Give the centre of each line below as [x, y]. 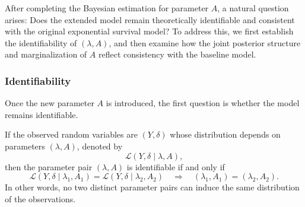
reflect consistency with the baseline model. [177, 54]
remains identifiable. [42, 114]
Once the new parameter [50, 103]
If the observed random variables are [71, 134]
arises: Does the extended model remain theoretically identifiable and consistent [150, 19]
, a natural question [253, 8]
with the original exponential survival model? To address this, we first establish [149, 31]
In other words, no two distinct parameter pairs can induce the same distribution [152, 187]
